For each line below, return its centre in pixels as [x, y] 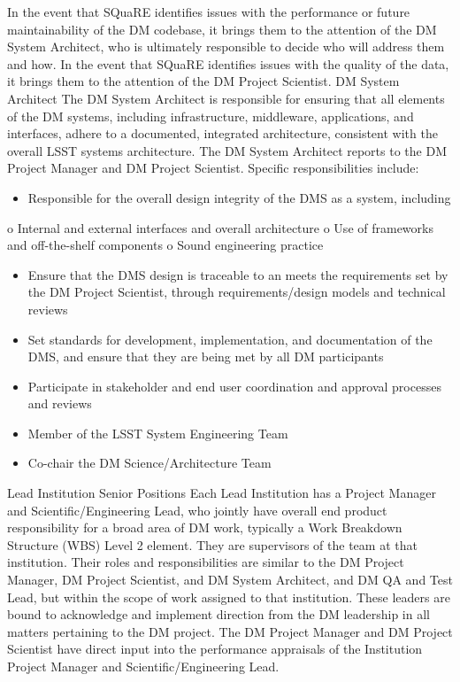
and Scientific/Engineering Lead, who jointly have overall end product [197, 510]
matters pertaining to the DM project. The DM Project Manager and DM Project [230, 631]
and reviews [60, 403]
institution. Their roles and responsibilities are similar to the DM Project [206, 562]
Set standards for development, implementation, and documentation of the [230, 339]
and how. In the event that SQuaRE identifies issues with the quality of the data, [228, 63]
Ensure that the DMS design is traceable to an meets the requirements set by [238, 274]
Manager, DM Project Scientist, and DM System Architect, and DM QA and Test [230, 580]
